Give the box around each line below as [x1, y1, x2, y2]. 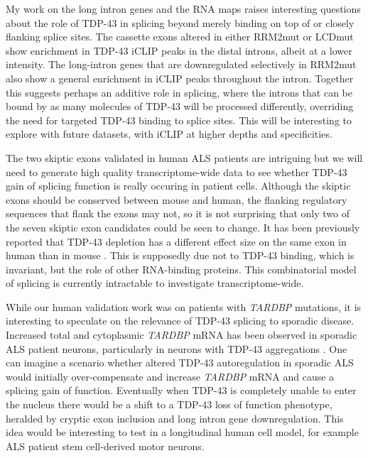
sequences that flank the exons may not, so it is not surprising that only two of [6, 206, 350, 221]
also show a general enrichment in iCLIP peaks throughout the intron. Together [6, 70, 354, 85]
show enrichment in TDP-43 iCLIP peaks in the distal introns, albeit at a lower [6, 43, 352, 58]
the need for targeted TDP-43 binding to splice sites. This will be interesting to [6, 112, 352, 127]
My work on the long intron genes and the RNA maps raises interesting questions [6, 1, 361, 16]
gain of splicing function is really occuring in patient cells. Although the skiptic [6, 178, 351, 193]
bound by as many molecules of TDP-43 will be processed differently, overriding [6, 99, 354, 114]
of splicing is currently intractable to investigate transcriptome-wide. [6, 276, 304, 290]
